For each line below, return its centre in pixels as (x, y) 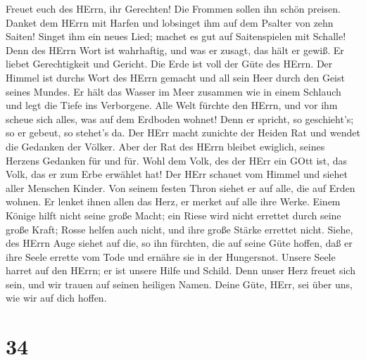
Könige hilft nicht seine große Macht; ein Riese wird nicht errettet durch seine (173, 215)
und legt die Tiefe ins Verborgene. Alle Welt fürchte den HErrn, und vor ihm (172, 105)
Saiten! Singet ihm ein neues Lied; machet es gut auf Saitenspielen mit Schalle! (176, 36)
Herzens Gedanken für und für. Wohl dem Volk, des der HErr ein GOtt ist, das (177, 160)
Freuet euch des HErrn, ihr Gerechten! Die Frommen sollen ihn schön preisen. (173, 8)
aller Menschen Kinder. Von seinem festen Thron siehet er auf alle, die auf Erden (181, 187)
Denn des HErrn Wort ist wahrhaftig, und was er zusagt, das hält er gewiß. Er (175, 50)
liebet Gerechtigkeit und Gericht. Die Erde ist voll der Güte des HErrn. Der (169, 64)
